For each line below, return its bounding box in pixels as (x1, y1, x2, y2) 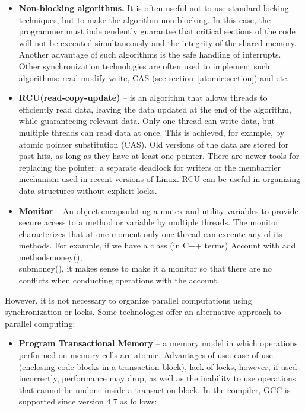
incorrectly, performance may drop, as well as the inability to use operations (18, 372, 296, 384)
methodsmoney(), (18, 250, 82, 263)
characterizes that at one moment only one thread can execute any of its (18, 227, 282, 240)
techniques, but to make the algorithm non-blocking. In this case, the (18, 13, 271, 26)
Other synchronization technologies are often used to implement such (18, 59, 270, 72)
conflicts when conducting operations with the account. (18, 274, 220, 286)
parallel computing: (5, 317, 75, 329)
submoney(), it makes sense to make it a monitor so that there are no (18, 262, 272, 275)
